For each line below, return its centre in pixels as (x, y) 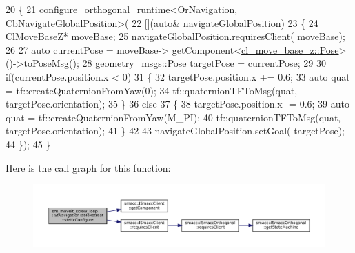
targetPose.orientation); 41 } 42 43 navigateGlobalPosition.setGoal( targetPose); (175, 131)
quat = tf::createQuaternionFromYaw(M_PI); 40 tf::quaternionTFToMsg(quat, (173, 117)
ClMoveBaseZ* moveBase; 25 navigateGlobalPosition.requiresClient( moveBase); (175, 36)
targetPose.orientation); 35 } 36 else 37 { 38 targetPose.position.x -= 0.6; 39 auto (177, 104)
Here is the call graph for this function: (88, 167)
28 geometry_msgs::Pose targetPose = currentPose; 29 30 (204, 63)
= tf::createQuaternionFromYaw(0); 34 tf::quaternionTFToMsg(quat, (152, 90)
